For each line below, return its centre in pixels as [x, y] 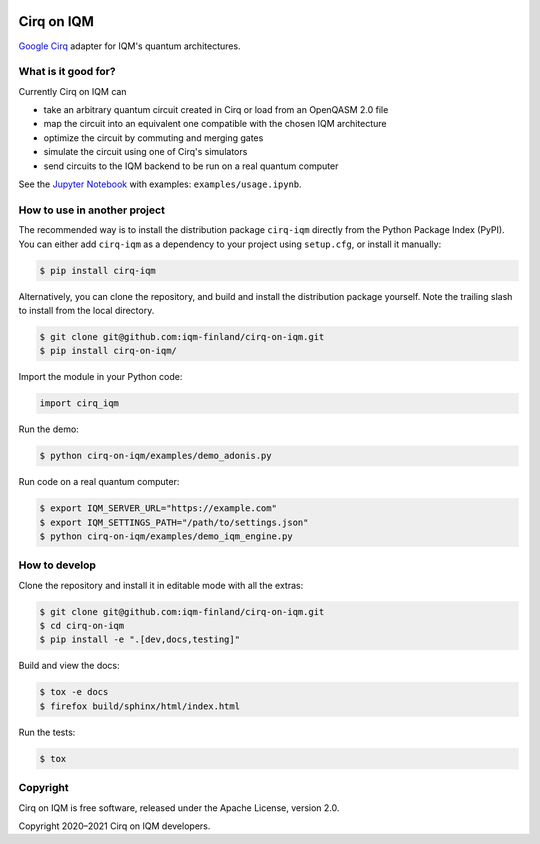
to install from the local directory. [86, 310]
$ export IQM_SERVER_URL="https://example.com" [158, 508]
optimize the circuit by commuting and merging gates [153, 137]
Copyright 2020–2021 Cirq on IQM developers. [114, 826]
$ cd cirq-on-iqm [82, 626]
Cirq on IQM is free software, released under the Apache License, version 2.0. [179, 807]
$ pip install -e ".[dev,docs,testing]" [139, 639]
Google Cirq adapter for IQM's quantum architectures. [129, 46]
